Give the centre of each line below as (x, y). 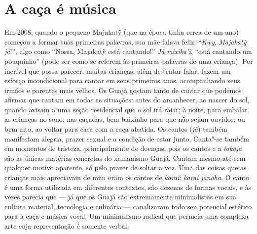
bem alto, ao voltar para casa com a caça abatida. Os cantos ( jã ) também (116, 129)
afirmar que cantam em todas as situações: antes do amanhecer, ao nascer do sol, (127, 100)
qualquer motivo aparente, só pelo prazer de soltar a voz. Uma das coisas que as (126, 167)
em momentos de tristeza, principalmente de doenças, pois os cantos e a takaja (123, 148)
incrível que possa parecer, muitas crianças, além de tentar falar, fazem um (118, 70)
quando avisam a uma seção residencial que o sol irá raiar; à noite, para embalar (126, 109)
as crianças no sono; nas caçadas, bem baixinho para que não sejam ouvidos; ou (125, 119)
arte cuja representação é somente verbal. (67, 226)
